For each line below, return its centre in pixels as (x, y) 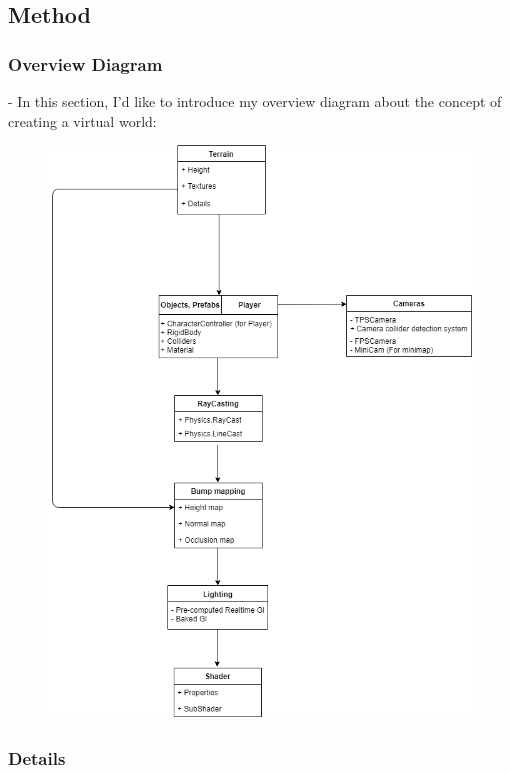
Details (37, 757)
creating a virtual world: (82, 120)
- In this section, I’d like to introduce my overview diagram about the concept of (255, 101)
